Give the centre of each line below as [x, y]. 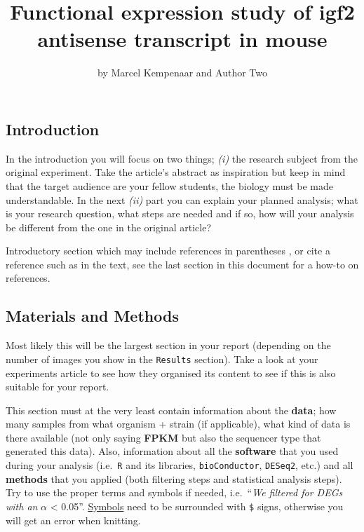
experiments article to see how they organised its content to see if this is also [171, 373]
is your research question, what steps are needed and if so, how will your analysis [180, 213]
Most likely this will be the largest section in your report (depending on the [168, 345]
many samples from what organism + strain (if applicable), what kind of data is [178, 424]
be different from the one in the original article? [108, 227]
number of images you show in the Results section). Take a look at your [162, 359]
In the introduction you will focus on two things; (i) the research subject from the [182, 158]
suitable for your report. [58, 387]
